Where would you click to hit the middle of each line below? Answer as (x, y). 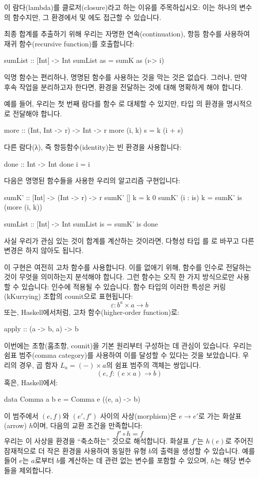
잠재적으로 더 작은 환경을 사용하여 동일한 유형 (75, 450)
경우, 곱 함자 (39, 364)
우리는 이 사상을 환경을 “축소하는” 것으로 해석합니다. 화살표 (97, 440)
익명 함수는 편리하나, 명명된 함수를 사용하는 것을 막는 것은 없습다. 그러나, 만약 (126, 77)
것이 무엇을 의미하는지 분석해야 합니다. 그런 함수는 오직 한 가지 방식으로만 (119, 277)
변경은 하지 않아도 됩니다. (44, 250)
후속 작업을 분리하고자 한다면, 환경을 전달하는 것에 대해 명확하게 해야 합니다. (124, 87)
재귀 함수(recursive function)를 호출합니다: (69, 43)
